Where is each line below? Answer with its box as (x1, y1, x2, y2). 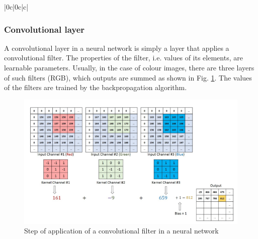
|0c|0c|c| (4, 2, 29, 12)
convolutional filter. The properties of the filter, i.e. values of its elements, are (4, 52, 243, 63)
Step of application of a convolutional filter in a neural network (24, 225, 219, 236)
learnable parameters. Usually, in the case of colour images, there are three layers (4, 62, 254, 72)
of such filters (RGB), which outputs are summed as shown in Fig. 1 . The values (4, 72, 252, 83)
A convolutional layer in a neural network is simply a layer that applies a (4, 42, 229, 53)
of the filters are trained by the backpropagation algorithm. (4, 82, 187, 93)
